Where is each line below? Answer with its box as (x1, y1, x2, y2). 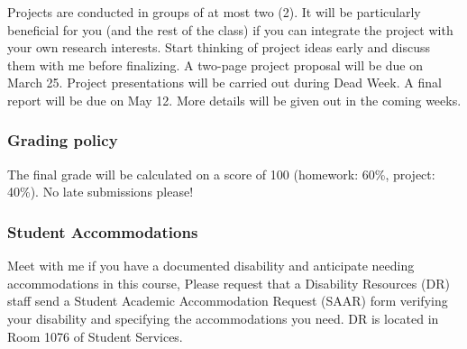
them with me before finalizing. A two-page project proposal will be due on (7, 55, 424, 74)
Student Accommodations (7, 220, 198, 243)
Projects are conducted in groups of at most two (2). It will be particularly (7, 3, 421, 21)
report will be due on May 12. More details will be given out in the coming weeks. (7, 90, 462, 109)
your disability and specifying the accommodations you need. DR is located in (7, 308, 439, 327)
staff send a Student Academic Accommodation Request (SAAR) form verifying (7, 291, 448, 310)
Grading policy (7, 129, 118, 152)
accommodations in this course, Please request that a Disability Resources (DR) (7, 273, 450, 292)
